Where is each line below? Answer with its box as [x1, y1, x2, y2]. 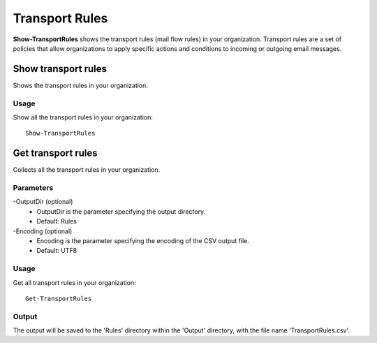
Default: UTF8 [36, 247, 77, 255]
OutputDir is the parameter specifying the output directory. [36, 207, 206, 216]
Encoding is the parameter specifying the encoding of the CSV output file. [36, 236, 249, 245]
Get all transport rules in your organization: [13, 278, 136, 286]
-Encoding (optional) [13, 227, 73, 235]
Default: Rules [36, 217, 77, 226]
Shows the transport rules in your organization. [13, 81, 148, 89]
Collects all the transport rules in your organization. [13, 166, 161, 174]
